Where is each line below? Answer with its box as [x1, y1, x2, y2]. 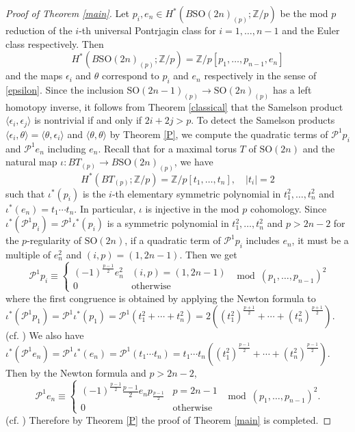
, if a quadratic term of [124, 233, 221, 247]
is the [82, 186, 106, 200]
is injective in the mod [145, 201, 239, 215]
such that [5, 186, 45, 200]
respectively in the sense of [204, 68, 317, 83]
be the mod [280, 6, 328, 20]
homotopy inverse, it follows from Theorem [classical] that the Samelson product [5, 99, 343, 113]
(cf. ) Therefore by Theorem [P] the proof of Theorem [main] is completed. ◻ [5, 412, 332, 427]
